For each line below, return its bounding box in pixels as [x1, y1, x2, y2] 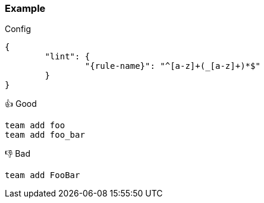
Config [5, 24, 32, 34]
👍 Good [5, 99, 37, 109]
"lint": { [45, 52, 90, 62]
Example [5, 2, 46, 14]
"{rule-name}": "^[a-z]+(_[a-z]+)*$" [84, 61, 260, 71]
